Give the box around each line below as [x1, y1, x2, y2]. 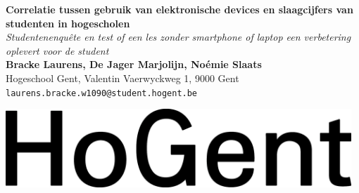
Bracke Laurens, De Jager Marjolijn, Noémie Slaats [6, 57, 262, 72]
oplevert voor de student [6, 43, 109, 58]
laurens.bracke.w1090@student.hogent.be [6, 88, 198, 98]
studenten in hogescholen [6, 15, 130, 30]
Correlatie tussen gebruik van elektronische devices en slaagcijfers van [6, 2, 353, 16]
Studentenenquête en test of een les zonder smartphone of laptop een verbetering [6, 29, 351, 44]
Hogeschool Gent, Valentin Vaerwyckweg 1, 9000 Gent [6, 70, 239, 85]
